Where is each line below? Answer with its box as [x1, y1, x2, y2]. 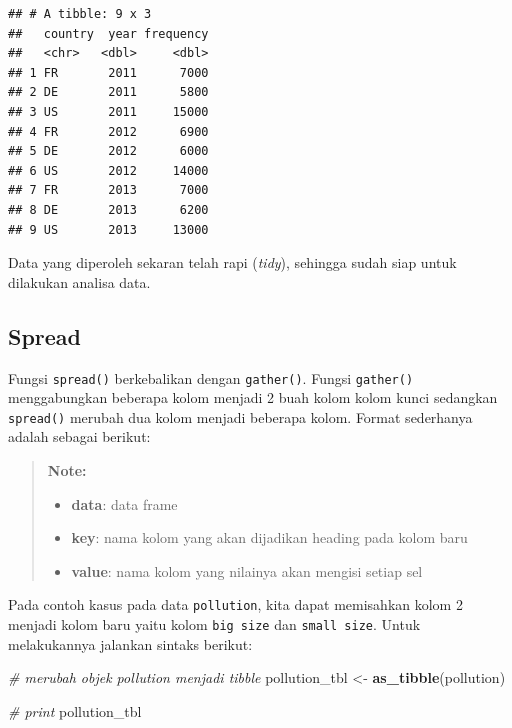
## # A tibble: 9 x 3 [8, 7, 152, 21]
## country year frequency [8, 26, 209, 41]
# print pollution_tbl [8, 700, 142, 721]
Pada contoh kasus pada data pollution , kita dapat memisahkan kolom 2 [8, 594, 463, 615]
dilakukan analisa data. [8, 271, 151, 292]
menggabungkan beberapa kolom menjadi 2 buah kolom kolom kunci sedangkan [8, 387, 498, 408]
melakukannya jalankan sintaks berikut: [8, 633, 253, 654]
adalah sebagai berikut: [8, 426, 151, 447]
